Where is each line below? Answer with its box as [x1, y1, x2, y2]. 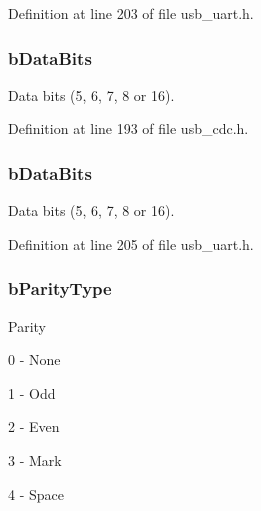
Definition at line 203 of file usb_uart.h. [8, 3, 254, 23]
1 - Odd [8, 382, 56, 403]
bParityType [8, 276, 112, 301]
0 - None [8, 349, 61, 370]
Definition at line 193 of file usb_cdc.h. [8, 118, 249, 139]
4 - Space [8, 483, 64, 504]
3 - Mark [8, 450, 62, 470]
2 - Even [8, 416, 60, 437]
